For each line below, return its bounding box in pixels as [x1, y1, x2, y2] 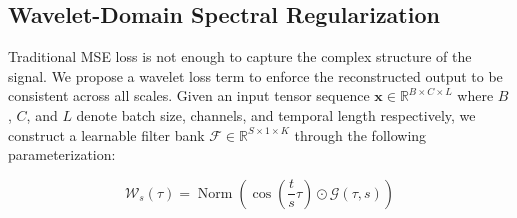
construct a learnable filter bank [8, 124, 205, 145]
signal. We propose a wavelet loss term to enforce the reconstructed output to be [8, 65, 503, 86]
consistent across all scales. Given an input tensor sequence [8, 85, 370, 106]
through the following [294, 124, 427, 145]
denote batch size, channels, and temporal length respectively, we [76, 104, 476, 125]
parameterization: [8, 144, 116, 165]
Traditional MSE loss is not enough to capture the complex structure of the [8, 46, 472, 67]
